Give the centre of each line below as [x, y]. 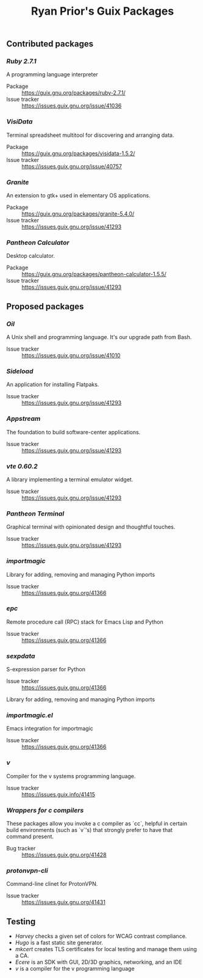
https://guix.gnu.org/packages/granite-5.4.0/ [78, 214]
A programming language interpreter [52, 75]
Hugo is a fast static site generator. [59, 943]
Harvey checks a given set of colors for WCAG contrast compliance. [101, 936]
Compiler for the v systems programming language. [71, 776]
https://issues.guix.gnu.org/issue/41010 [71, 356]
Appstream [23, 418]
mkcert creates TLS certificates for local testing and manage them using [106, 949]
